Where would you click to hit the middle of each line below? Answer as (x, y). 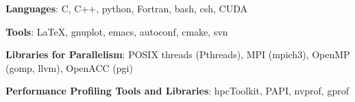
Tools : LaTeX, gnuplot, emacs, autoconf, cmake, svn (117, 31)
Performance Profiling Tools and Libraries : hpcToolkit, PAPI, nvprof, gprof (177, 91)
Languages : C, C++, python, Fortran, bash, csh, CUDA (126, 8)
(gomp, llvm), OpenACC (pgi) (69, 67)
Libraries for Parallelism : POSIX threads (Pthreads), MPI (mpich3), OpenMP (178, 54)
